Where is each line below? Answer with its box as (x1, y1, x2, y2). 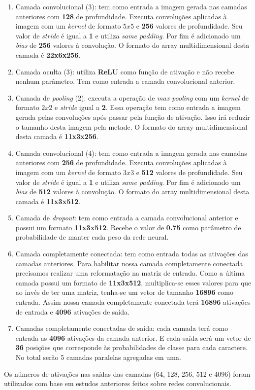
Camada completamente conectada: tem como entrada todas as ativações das (15, 248, 248, 259)
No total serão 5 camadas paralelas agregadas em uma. (15, 352, 181, 362)
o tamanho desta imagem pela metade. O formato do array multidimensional (15, 121, 248, 132)
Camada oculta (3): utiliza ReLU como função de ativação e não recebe (15, 66, 234, 76)
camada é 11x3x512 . (15, 196, 81, 206)
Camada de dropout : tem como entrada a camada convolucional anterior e (15, 213, 238, 223)
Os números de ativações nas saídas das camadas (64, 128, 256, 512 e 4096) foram (4, 368, 251, 379)
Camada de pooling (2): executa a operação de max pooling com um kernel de (15, 92, 249, 103)
